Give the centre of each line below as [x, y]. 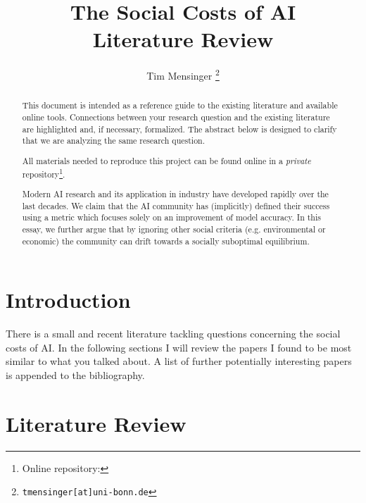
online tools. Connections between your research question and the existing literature [176, 117]
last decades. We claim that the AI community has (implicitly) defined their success [176, 205]
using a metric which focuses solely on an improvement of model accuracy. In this [171, 217]
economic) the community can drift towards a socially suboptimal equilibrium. [166, 241]
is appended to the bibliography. [75, 375]
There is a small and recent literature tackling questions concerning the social [173, 334]
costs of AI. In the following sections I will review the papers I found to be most [179, 347]
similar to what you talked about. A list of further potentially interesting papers [179, 361]
